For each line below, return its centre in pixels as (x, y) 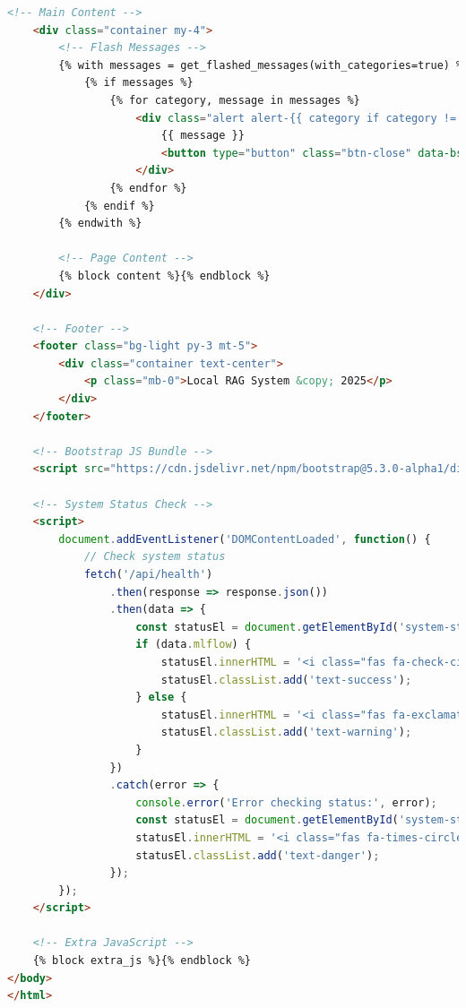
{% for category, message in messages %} (235, 100)
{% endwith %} (100, 224)
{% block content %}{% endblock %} (164, 276)
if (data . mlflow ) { (194, 645)
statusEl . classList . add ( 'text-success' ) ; (286, 680)
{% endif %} (119, 206)
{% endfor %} (148, 188)
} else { (161, 698)
